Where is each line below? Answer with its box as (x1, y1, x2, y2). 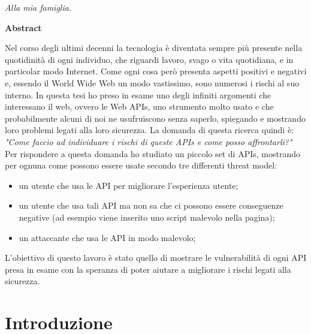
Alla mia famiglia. (5, 1, 72, 13)
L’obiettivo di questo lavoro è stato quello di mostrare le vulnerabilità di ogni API (5, 251, 307, 264)
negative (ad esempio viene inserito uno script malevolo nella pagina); (19, 210, 275, 223)
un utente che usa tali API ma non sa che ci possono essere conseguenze (19, 199, 283, 212)
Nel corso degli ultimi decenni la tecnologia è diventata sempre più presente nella (5, 41, 303, 54)
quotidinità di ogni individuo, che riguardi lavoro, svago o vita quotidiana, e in (5, 53, 294, 65)
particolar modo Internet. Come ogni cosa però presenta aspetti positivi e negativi (5, 65, 307, 77)
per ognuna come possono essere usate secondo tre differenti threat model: (5, 159, 277, 171)
